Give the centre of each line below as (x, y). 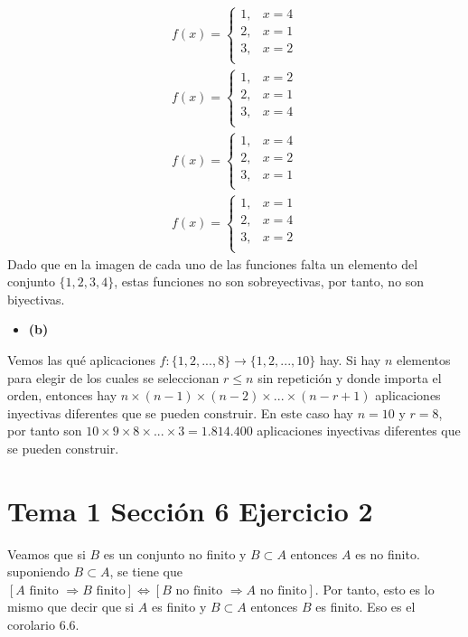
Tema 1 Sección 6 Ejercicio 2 (190, 510)
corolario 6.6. (43, 625)
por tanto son (45, 431)
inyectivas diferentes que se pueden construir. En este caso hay (181, 412)
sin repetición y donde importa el (350, 377)
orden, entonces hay (62, 395)
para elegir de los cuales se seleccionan (113, 377)
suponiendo (38, 571)
